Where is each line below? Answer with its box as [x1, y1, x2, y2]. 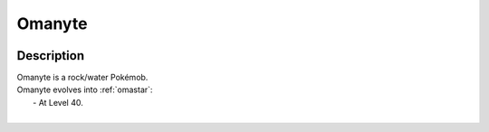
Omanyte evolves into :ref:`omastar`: [16, 84, 153, 95]
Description [16, 48, 85, 63]
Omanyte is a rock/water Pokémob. [16, 72, 149, 83]
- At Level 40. [33, 97, 83, 108]
